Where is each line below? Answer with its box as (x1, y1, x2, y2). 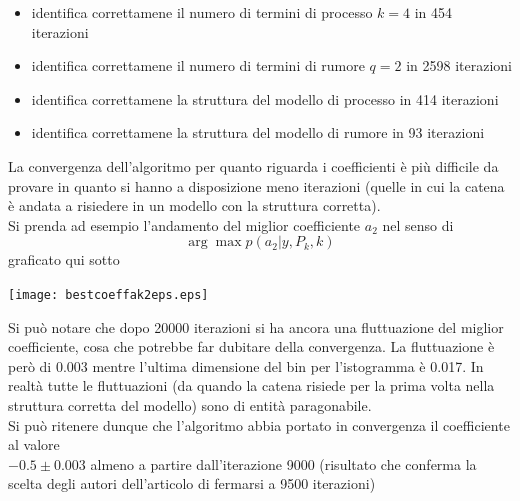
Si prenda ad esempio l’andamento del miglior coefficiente (8, 214, 361, 235)
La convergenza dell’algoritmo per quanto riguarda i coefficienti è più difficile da (8, 155, 499, 176)
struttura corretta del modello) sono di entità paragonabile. (8, 394, 372, 415)
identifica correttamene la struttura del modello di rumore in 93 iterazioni (31, 122, 485, 143)
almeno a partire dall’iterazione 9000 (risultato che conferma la (90, 453, 477, 474)
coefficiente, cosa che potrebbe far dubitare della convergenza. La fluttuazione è (8, 336, 495, 357)
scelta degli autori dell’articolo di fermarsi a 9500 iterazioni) (8, 473, 376, 494)
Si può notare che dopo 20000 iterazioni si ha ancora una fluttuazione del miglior (8, 316, 504, 337)
